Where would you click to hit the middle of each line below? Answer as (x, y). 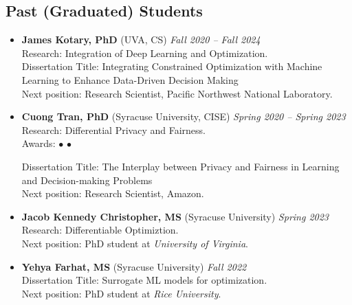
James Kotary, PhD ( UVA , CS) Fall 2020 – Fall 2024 (141, 39)
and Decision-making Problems (87, 180)
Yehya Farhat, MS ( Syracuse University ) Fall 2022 (134, 266)
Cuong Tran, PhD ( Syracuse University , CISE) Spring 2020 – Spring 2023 (184, 116)
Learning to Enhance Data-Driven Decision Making (130, 79)
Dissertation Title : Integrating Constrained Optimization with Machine (172, 66)
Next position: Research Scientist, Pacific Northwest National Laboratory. (177, 93)
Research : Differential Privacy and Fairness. (113, 129)
